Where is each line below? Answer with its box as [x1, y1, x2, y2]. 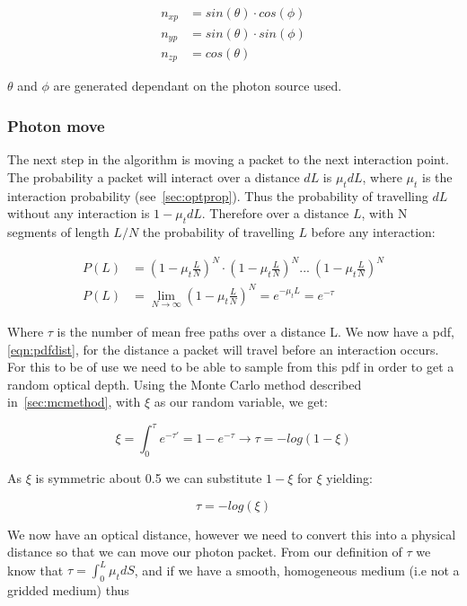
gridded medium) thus [7, 581, 129, 600]
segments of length [7, 223, 110, 242]
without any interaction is [7, 204, 150, 223]
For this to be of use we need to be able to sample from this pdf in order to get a [7, 357, 454, 376]
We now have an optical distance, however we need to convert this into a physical [7, 524, 456, 543]
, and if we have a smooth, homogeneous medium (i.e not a [134, 560, 460, 579]
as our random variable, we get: [154, 392, 328, 411]
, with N [361, 204, 408, 223]
